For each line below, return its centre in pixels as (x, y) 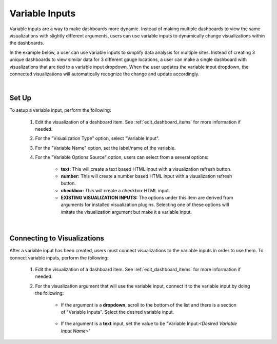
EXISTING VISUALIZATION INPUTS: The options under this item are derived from (147, 198)
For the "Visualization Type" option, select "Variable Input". (97, 138)
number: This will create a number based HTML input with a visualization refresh (146, 176)
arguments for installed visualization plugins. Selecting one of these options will (145, 205)
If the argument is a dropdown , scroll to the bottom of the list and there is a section (149, 305)
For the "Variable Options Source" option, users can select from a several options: (122, 157)
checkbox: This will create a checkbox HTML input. (115, 190)
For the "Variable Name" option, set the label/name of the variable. (105, 148)
